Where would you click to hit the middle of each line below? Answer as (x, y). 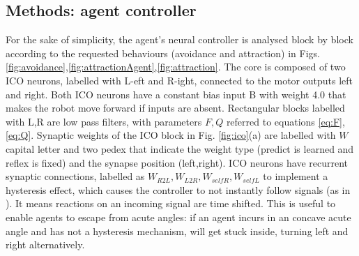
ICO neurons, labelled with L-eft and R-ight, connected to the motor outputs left (179, 80)
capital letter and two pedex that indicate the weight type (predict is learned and (180, 148)
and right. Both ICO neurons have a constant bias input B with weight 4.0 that (176, 94)
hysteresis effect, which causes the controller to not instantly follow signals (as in (178, 189)
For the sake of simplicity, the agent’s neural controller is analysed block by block (179, 39)
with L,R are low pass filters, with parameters (104, 121)
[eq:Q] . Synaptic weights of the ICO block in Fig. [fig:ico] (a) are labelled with (171, 135)
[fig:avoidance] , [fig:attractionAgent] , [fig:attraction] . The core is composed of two (176, 67)
